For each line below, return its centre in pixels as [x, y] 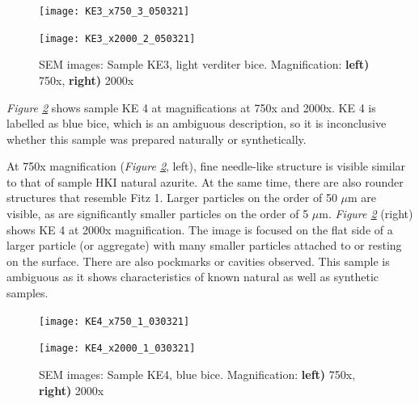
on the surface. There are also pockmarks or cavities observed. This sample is [198, 261]
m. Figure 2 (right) [366, 214]
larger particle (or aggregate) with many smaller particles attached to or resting [204, 245]
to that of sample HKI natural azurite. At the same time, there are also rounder [205, 181]
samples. [28, 293]
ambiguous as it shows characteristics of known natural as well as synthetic [193, 277]
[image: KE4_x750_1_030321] [114, 321]
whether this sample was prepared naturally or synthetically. [157, 139]
